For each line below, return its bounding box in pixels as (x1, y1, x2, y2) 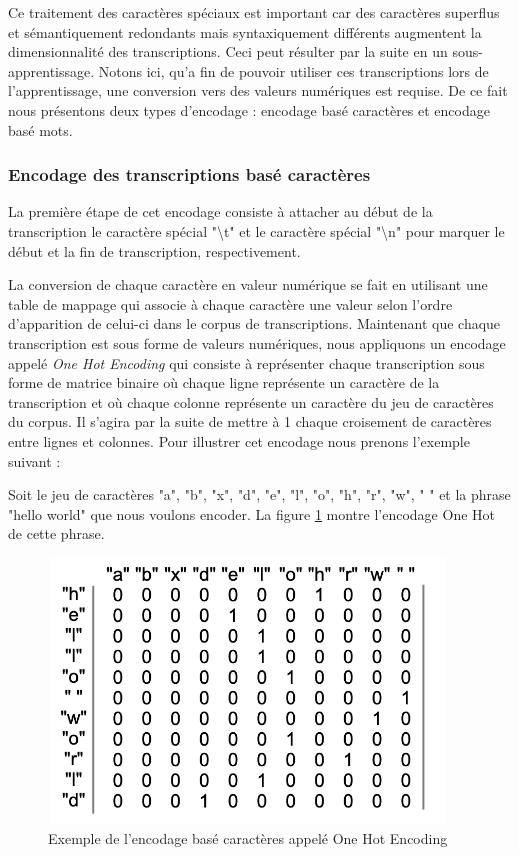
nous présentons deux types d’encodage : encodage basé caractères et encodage (8, 99, 490, 120)
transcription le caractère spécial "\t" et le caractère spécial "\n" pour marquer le (8, 220, 505, 241)
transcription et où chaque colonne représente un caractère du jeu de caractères (8, 391, 494, 412)
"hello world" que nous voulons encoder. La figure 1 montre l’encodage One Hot (8, 503, 495, 524)
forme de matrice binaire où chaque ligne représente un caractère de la (8, 372, 440, 393)
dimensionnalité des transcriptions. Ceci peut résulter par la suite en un (8, 41, 448, 62)
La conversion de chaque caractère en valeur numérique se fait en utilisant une (8, 274, 488, 295)
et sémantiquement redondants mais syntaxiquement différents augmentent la (8, 21, 482, 42)
